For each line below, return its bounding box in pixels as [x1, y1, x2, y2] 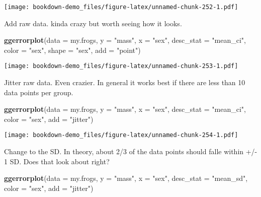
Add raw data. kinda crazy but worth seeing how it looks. [4, 18, 182, 28]
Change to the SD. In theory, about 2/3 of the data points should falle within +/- [4, 146, 257, 157]
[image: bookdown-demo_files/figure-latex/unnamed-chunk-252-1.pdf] [4, 4, 238, 11]
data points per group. [4, 87, 73, 97]
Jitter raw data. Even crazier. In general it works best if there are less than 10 [4, 77, 245, 88]
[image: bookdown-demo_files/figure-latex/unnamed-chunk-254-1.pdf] [4, 132, 238, 139]
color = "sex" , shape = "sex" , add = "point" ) [4, 44, 141, 55]
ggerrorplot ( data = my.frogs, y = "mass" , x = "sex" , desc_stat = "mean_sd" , [4, 173, 248, 183]
